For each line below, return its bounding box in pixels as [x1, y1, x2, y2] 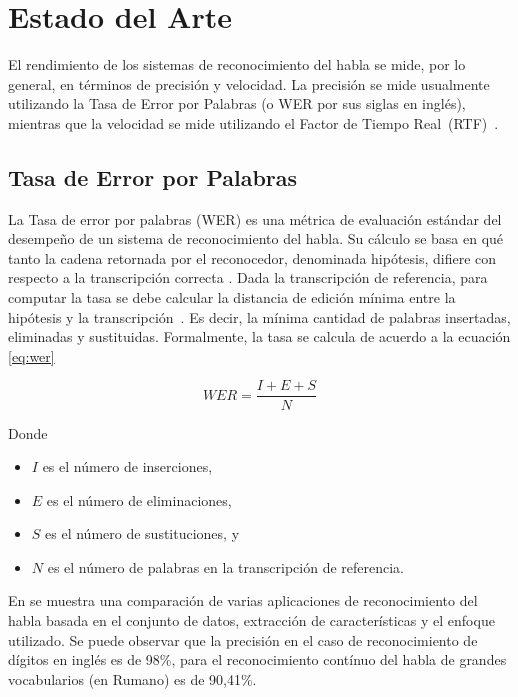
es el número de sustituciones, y [45, 523, 240, 544]
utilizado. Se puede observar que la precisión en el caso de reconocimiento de [8, 629, 478, 650]
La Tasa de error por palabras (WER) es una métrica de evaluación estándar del [8, 208, 502, 229]
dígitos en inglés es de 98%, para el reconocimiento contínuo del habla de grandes [8, 649, 507, 670]
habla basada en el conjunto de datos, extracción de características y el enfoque [8, 610, 495, 631]
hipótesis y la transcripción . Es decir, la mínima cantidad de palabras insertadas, [8, 306, 511, 327]
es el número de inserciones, [42, 456, 213, 477]
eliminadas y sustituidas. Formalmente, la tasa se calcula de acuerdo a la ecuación [8, 326, 511, 347]
